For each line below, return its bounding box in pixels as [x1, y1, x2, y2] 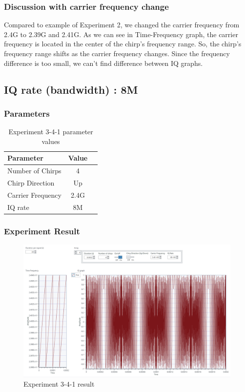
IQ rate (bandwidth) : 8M [4, 82, 138, 97]
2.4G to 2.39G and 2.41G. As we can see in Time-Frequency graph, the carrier [4, 29, 238, 39]
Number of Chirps [7, 165, 61, 176]
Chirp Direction [7, 178, 55, 188]
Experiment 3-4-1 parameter [8, 126, 93, 137]
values [41, 136, 60, 146]
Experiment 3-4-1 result [23, 379, 95, 389]
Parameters [4, 107, 50, 119]
